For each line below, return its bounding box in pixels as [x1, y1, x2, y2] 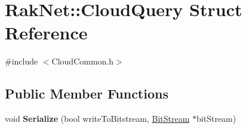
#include [5, 55, 38, 67]
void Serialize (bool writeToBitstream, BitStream [5, 112, 190, 125]
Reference [5, 20, 88, 45]
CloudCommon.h [51, 55, 114, 67]
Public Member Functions [5, 84, 168, 103]
